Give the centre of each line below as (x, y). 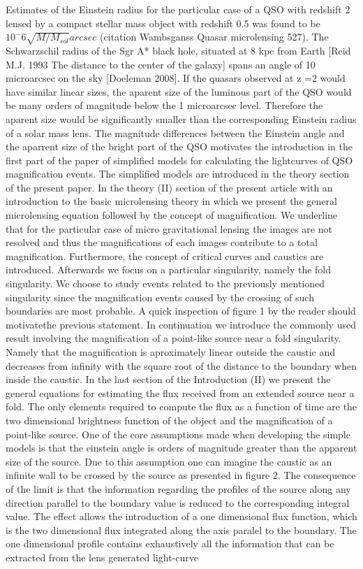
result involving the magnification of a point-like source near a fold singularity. (173, 338)
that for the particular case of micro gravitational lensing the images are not (169, 228)
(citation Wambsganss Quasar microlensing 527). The (214, 37)
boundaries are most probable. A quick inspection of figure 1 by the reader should (181, 311)
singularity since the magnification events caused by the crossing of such (160, 297)
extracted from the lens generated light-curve (102, 557)
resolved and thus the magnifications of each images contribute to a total (162, 242)
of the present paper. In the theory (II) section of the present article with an (169, 187)
